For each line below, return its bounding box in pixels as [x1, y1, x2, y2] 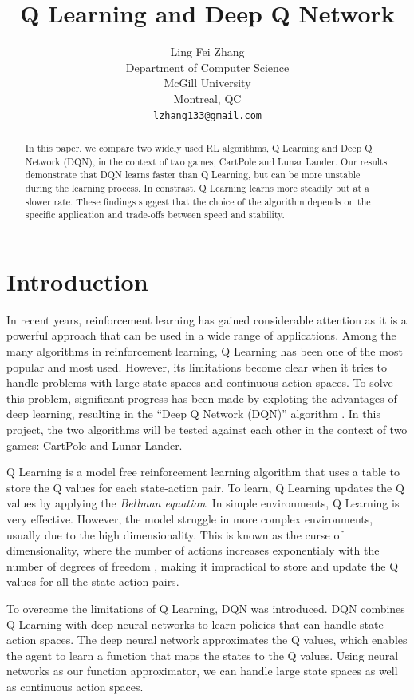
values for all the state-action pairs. [6, 573, 179, 590]
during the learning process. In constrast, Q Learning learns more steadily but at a [25, 181, 369, 194]
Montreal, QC [173, 89, 242, 106]
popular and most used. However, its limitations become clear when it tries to [6, 358, 387, 375]
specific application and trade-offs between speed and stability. [25, 208, 285, 221]
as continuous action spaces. [6, 678, 144, 694]
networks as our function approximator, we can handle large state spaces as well [6, 662, 398, 679]
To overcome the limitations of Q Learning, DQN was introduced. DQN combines [6, 599, 405, 616]
